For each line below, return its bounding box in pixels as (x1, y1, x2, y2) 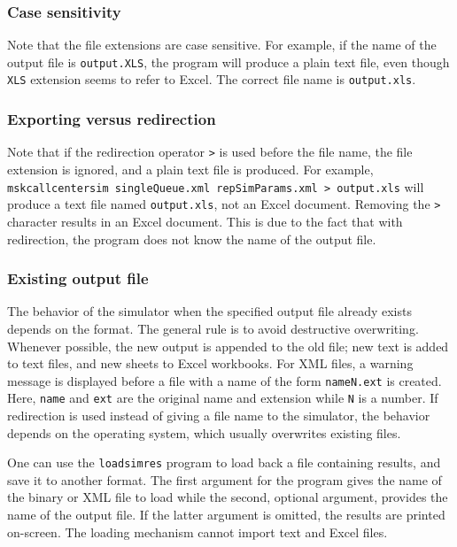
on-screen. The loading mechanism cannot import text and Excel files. (7, 522, 388, 541)
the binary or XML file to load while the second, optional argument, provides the (7, 488, 448, 506)
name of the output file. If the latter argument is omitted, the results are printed (7, 505, 445, 524)
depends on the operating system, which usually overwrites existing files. (7, 423, 401, 442)
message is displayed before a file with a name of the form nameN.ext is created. (7, 371, 442, 389)
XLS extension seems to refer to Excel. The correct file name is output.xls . (7, 70, 416, 89)
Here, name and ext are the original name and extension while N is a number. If (7, 389, 438, 407)
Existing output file (7, 267, 149, 289)
